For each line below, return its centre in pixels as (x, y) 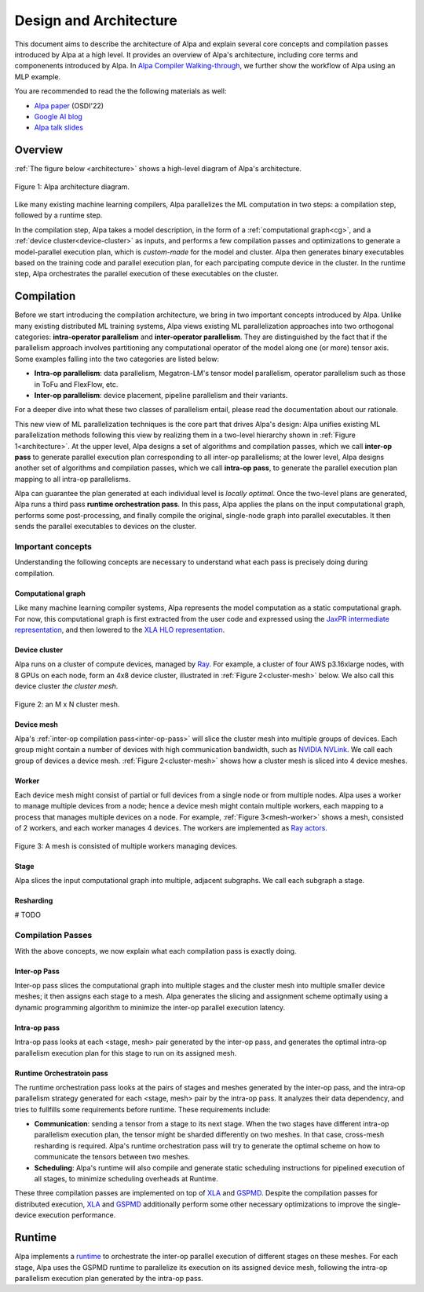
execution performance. (77, 1215)
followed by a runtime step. (58, 215)
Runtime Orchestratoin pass (62, 1073)
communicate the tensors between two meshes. (112, 1157)
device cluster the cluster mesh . (66, 686)
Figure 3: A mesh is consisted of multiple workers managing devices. (126, 846)
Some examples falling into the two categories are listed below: (117, 359)
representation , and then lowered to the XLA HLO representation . (120, 630)
